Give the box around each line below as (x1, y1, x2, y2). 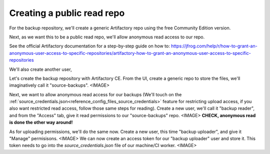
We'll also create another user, (9, 66, 72, 72)
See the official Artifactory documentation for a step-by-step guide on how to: (9, 43, 170, 49)
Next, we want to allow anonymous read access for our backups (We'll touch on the (9, 91, 182, 97)
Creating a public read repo (9, 7, 125, 18)
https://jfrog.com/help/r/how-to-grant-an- (170, 43, 257, 49)
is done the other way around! (9, 120, 73, 126)
